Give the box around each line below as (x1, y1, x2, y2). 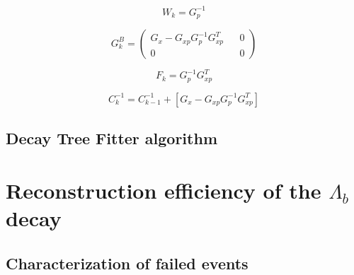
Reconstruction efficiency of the (6, 175, 321, 204)
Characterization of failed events (6, 252, 249, 274)
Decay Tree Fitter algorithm (6, 127, 217, 149)
